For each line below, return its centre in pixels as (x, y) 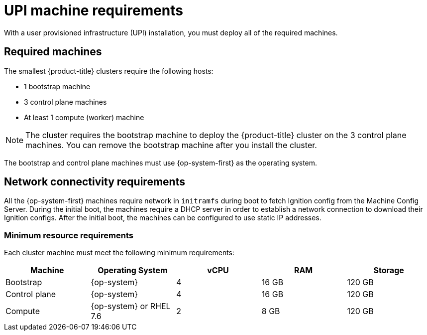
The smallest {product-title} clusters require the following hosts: (109, 71)
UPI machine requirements (94, 10)
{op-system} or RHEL (131, 306)
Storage (389, 270)
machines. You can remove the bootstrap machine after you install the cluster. (171, 145)
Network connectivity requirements (95, 182)
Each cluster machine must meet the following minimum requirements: (119, 253)
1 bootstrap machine (57, 86)
